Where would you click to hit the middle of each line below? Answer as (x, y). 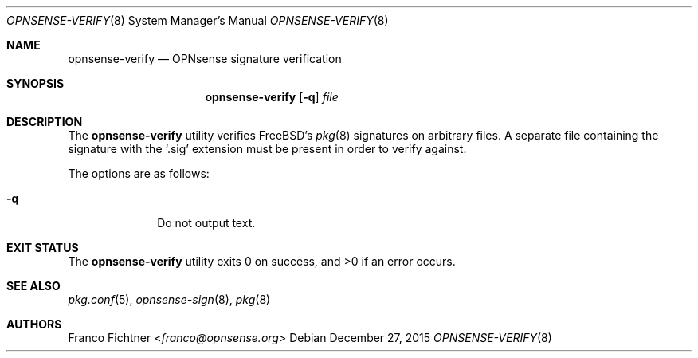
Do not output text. (206, 223)
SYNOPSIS (35, 83)
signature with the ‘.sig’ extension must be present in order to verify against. (267, 149)
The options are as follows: (139, 173)
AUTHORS (34, 324)
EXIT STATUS (43, 248)
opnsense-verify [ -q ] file (272, 97)
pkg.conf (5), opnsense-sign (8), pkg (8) (169, 299)
